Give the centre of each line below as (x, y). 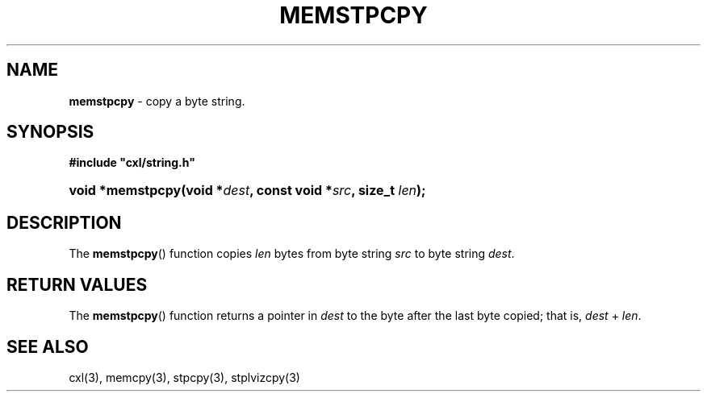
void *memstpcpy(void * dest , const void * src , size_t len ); (247, 191)
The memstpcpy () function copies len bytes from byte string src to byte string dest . (292, 254)
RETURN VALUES (77, 284)
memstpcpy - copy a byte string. (157, 101)
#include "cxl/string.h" (132, 163)
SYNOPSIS (50, 132)
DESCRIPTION (64, 222)
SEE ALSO (48, 346)
